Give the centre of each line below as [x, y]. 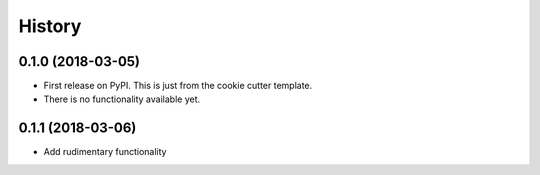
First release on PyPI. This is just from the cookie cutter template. [178, 86]
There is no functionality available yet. [121, 99]
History [50, 26]
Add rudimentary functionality [105, 152]
